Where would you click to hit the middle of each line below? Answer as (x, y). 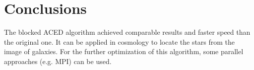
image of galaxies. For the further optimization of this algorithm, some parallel (124, 51)
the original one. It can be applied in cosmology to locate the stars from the (120, 41)
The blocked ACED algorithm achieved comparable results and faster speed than (127, 32)
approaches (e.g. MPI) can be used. (58, 61)
